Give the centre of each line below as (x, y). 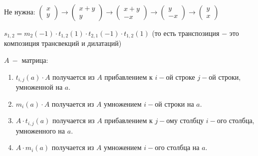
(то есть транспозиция (186, 33)
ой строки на (174, 103)
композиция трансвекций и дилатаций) (63, 43)
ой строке (180, 77)
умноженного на (40, 130)
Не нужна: (20, 11)
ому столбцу (185, 120)
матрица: (35, 60)
